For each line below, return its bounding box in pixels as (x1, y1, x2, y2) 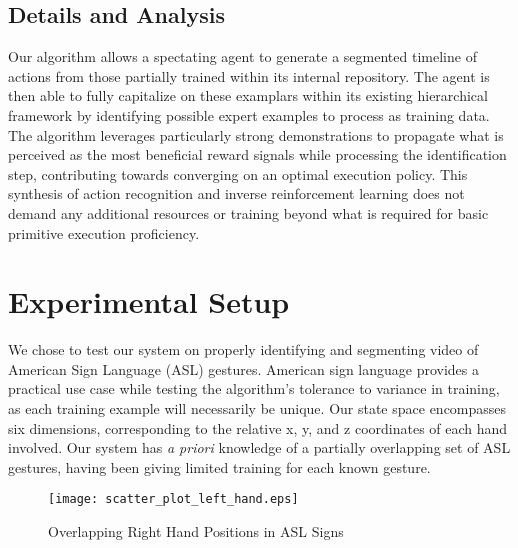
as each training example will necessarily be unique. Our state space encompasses (8, 398, 507, 419)
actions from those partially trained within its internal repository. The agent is (8, 65, 490, 86)
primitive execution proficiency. (8, 222, 200, 243)
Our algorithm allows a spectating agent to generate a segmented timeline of (8, 46, 477, 67)
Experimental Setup (8, 281, 290, 322)
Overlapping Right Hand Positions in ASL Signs (48, 521, 344, 542)
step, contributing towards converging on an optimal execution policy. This (8, 163, 468, 184)
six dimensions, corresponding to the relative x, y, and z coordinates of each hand (8, 417, 508, 438)
